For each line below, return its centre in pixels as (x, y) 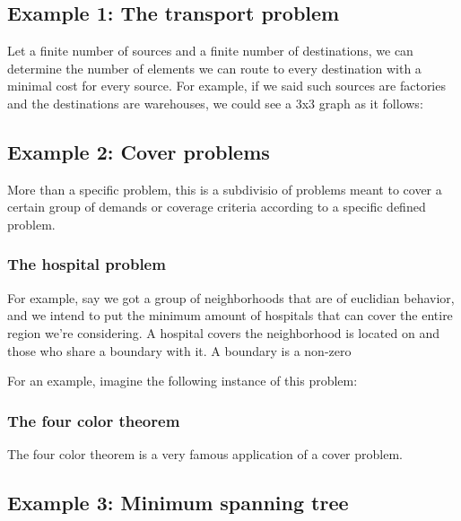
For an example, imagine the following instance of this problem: (183, 381)
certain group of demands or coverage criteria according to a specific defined (217, 207)
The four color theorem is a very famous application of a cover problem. (205, 453)
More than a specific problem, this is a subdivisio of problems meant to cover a (225, 189)
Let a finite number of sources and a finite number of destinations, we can (210, 51)
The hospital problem (87, 264)
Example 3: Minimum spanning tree (178, 502)
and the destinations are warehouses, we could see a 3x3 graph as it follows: (215, 103)
